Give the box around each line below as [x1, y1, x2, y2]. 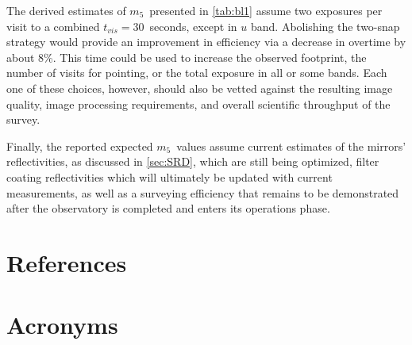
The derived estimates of [6, 2, 126, 18]
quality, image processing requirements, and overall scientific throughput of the [6, 95, 391, 112]
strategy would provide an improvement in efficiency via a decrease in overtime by [6, 33, 406, 50]
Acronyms [6, 309, 118, 341]
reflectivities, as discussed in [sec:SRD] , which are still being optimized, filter [6, 153, 379, 170]
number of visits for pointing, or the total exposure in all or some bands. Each [6, 64, 387, 81]
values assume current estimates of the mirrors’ [176, 137, 406, 154]
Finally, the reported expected [6, 137, 153, 154]
